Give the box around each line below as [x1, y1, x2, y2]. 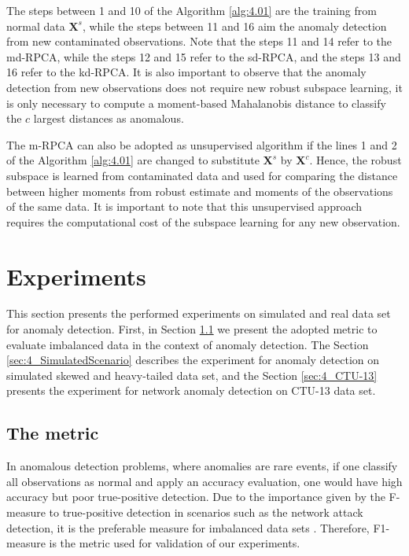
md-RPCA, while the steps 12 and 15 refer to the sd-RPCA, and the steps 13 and [6, 48, 401, 64]
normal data [6, 17, 65, 34]
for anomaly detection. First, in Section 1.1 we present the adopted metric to [6, 321, 378, 337]
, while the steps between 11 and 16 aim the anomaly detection [82, 17, 387, 34]
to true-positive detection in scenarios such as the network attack [49, 503, 363, 520]
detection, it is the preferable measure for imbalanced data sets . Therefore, [6, 519, 370, 536]
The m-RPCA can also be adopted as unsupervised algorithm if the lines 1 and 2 [6, 136, 397, 153]
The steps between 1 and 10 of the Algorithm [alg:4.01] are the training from [6, 2, 377, 18]
